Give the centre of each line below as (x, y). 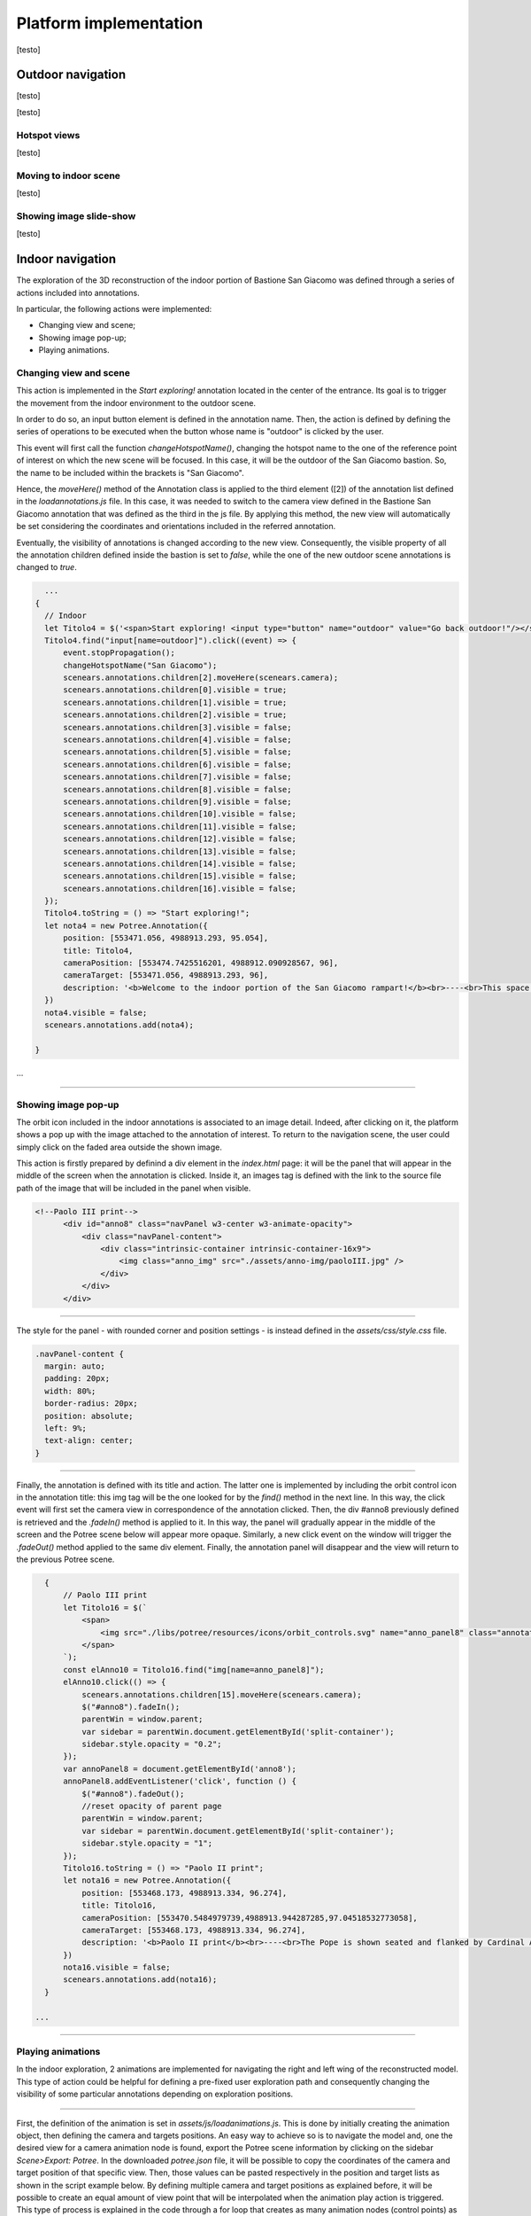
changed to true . (46, 567)
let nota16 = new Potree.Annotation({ (147, 1880)
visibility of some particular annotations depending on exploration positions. (155, 2094)
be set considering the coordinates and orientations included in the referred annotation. (176, 527)
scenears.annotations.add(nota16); (140, 1980)
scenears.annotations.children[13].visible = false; (180, 851)
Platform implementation (110, 23)
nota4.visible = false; (96, 1012)
